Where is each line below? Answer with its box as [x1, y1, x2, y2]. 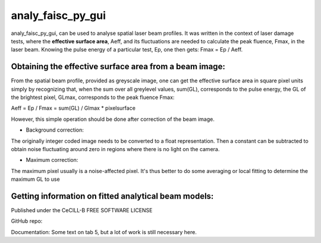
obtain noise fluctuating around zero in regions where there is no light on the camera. [11, 145, 220, 152]
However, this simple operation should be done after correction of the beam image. [11, 116, 215, 123]
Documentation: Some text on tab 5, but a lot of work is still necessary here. [11, 228, 197, 235]
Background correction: [26, 126, 84, 133]
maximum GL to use [11, 175, 60, 183]
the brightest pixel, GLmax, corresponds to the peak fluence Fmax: [11, 94, 175, 101]
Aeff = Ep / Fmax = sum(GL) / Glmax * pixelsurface [11, 104, 136, 112]
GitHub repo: [11, 218, 43, 225]
